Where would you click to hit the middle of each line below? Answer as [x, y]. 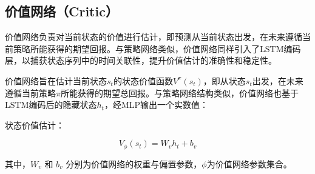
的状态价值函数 [143, 80]
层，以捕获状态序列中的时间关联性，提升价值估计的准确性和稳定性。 [141, 60]
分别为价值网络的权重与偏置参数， [134, 163]
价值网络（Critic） [62, 11]
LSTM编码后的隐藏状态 [51, 105]
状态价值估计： [35, 125]
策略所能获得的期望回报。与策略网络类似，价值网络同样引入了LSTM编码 [157, 48]
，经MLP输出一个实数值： [156, 105]
